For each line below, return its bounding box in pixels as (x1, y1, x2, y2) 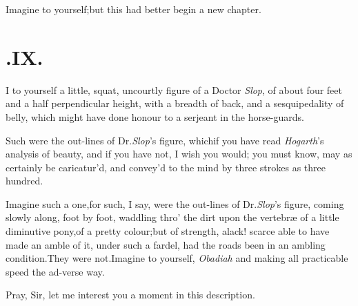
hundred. (6, 173, 43, 188)
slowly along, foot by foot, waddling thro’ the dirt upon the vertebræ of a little (6, 210, 339, 224)
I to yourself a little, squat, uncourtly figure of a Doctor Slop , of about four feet (6, 82, 342, 97)
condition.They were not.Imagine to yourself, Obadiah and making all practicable (6, 251, 348, 265)
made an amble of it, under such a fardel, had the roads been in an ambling (6, 237, 326, 251)
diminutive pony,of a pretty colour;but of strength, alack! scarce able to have (6, 224, 330, 238)
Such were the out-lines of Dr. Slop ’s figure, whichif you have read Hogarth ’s (6, 133, 324, 147)
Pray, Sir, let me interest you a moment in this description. (6, 287, 255, 302)
